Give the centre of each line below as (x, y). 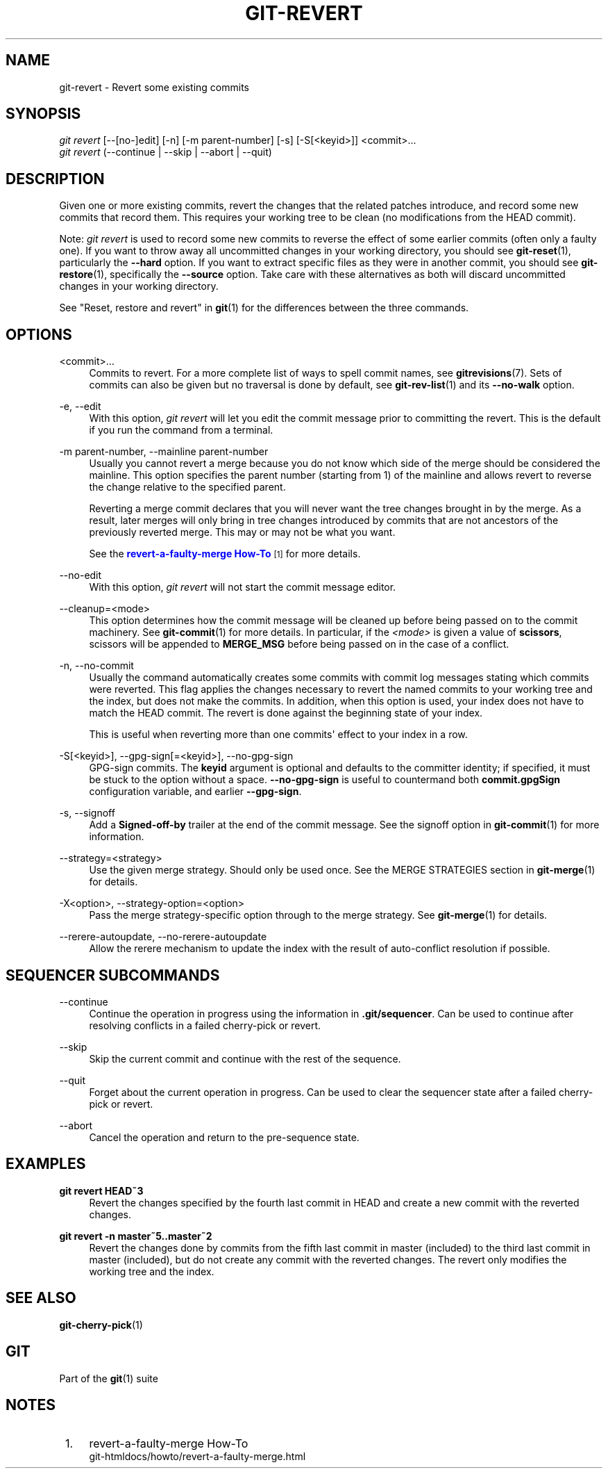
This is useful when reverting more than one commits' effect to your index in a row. (278, 735)
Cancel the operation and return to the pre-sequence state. (224, 1137)
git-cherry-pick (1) (101, 1325)
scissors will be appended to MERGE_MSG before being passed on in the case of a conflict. (299, 644)
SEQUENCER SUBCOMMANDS (113, 975)
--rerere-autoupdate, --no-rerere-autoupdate (163, 937)
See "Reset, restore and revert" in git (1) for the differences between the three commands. (264, 308)
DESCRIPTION (55, 179)
